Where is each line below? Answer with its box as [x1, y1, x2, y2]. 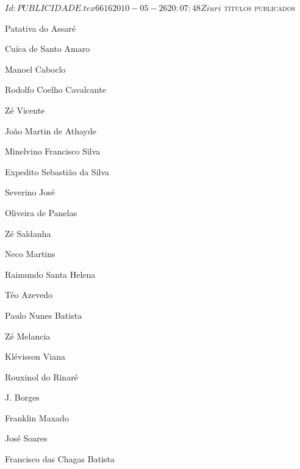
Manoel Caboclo [5, 62, 66, 75]
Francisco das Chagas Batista [5, 453, 115, 465]
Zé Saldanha [5, 227, 51, 239]
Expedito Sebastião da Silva [5, 165, 110, 178]
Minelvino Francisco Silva [5, 145, 101, 158]
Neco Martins [5, 247, 55, 260]
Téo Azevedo [5, 288, 53, 301]
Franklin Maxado [5, 411, 69, 424]
